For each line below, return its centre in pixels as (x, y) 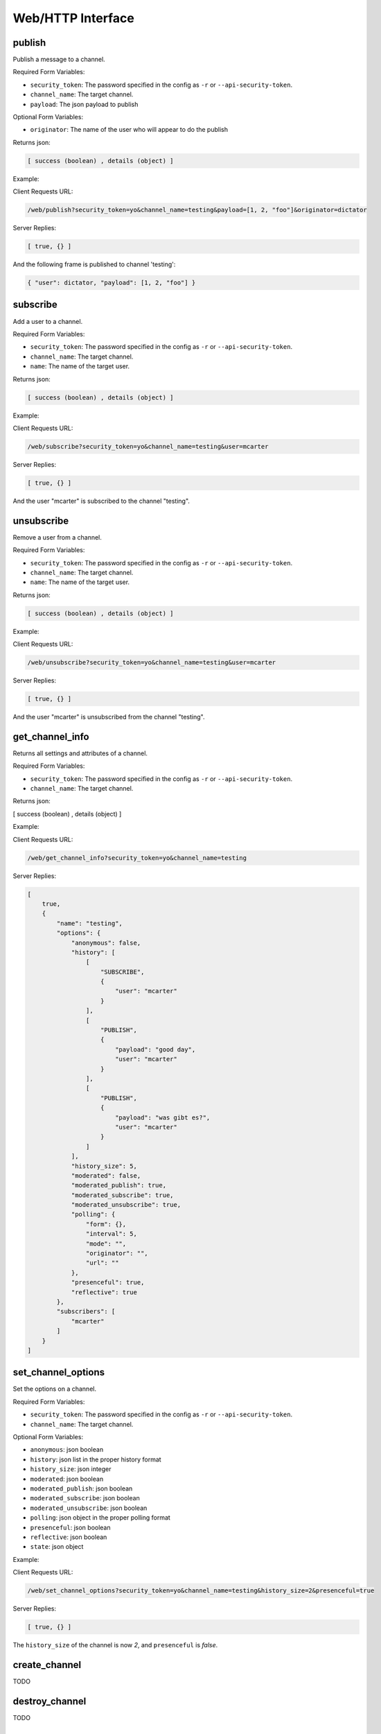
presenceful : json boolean (70, 1527)
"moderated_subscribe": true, (122, 1195)
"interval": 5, (112, 1234)
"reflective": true (104, 1292)
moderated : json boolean (67, 1479)
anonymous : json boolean (67, 1450)
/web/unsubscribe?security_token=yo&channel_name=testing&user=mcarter (152, 663)
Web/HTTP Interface (73, 18)
